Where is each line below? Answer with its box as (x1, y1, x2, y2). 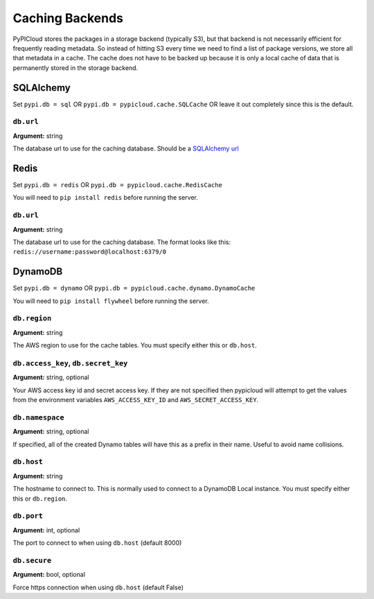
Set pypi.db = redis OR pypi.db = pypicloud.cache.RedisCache (12, 181, 223, 189)
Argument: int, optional (12, 526, 80, 534)
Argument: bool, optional (12, 571, 86, 579)
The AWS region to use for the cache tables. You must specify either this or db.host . (12, 341, 258, 349)
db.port (12, 512, 43, 521)
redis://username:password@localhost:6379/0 (12, 248, 167, 256)
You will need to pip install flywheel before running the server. (12, 297, 209, 305)
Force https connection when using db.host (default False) (12, 583, 184, 591)
